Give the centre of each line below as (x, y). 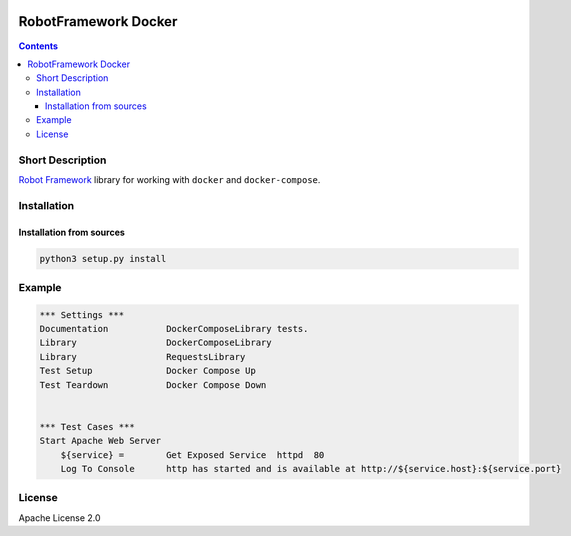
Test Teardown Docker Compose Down (153, 384)
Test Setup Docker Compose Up (148, 371)
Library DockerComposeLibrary (155, 343)
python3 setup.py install (103, 258)
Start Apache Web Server (100, 441)
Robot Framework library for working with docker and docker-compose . (169, 179)
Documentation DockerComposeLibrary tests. (174, 329)
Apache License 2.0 (59, 517)
